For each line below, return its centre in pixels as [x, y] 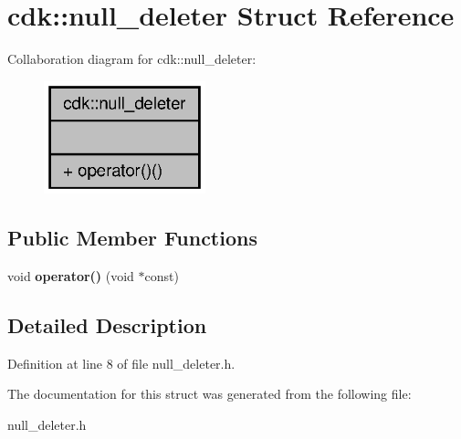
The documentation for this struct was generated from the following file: [210, 394]
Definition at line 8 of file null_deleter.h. [121, 363]
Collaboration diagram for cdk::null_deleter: [132, 59]
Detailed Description [107, 325]
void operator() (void [71, 276]
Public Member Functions [132, 238]
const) [162, 276]
